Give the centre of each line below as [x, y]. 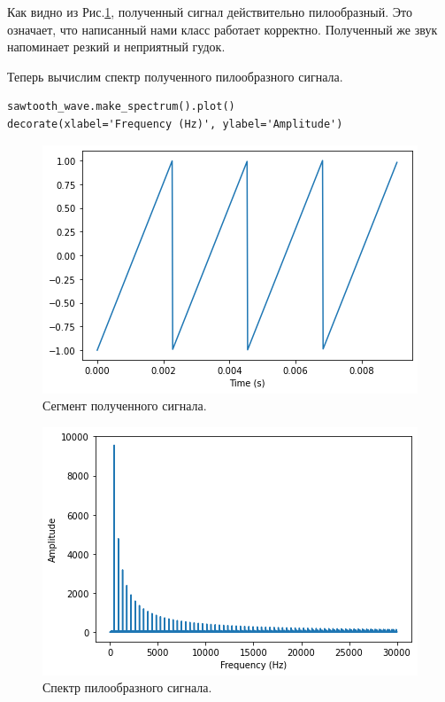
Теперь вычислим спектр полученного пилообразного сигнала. [175, 76]
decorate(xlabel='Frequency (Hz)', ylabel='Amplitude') [175, 124]
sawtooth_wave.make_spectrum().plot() [121, 107]
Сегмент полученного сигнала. [125, 406]
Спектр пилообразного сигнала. [127, 687]
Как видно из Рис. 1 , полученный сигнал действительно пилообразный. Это [210, 12]
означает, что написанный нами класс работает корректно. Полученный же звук [222, 29]
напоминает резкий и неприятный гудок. [116, 47]
